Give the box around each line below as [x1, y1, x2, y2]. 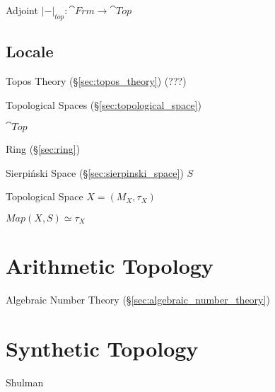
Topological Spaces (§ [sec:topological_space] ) [6, 97, 201, 112]
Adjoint [6, 3, 38, 17]
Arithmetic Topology [6, 251, 213, 280]
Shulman [6, 374, 44, 389]
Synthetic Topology [6, 333, 199, 362]
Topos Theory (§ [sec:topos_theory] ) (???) [6, 74, 187, 88]
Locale [6, 40, 54, 62]
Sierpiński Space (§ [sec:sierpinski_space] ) [6, 165, 184, 180]
